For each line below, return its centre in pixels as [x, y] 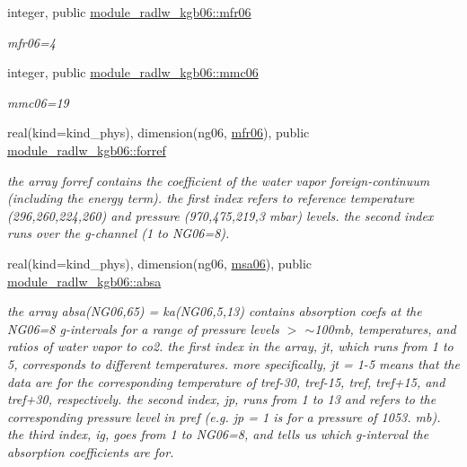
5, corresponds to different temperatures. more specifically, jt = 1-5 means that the [233, 363]
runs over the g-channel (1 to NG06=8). [119, 233]
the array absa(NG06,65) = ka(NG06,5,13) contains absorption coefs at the [215, 311]
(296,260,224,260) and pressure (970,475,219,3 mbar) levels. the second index [220, 215]
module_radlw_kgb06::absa [84, 281]
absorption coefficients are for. [91, 451]
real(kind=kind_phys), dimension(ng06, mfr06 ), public [159, 132]
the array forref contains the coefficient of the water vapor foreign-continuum [219, 180]
